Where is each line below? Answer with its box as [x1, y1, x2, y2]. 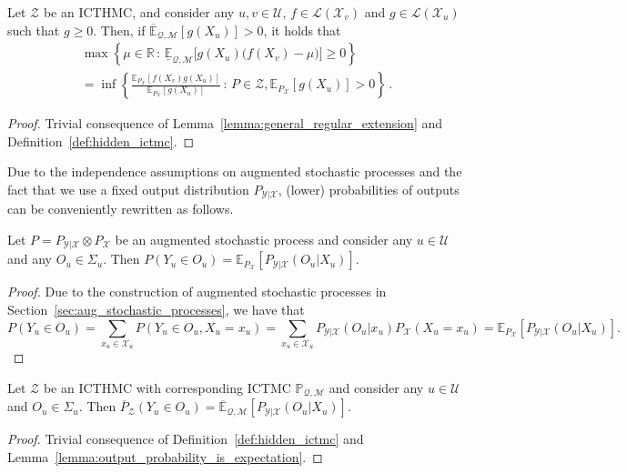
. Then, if [93, 20, 146, 39]
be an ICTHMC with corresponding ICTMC [43, 377, 291, 397]
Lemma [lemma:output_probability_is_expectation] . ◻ [7, 447, 323, 466]
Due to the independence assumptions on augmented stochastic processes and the [7, 162, 462, 181]
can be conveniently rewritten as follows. [7, 199, 234, 218]
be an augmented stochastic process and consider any [115, 229, 413, 248]
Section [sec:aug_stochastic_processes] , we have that [7, 299, 305, 318]
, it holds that [263, 20, 341, 39]
